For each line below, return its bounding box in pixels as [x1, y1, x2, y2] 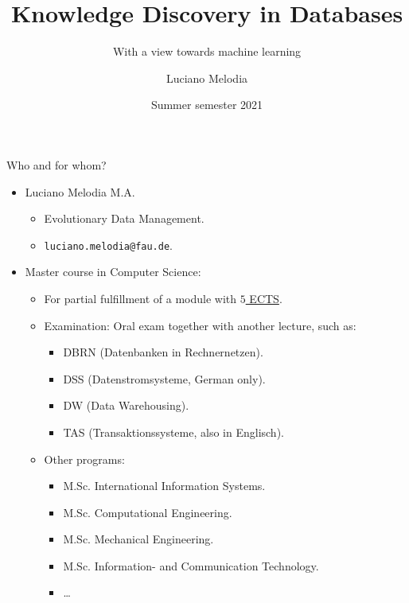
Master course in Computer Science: [25, 263, 201, 280]
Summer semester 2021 [150, 96, 263, 113]
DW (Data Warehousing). [63, 397, 189, 414]
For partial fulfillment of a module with [44, 290, 237, 306]
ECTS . [249, 290, 282, 306]
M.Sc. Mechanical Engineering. [63, 531, 214, 547]
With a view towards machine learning [112, 43, 302, 60]
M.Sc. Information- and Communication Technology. [63, 557, 319, 574]
